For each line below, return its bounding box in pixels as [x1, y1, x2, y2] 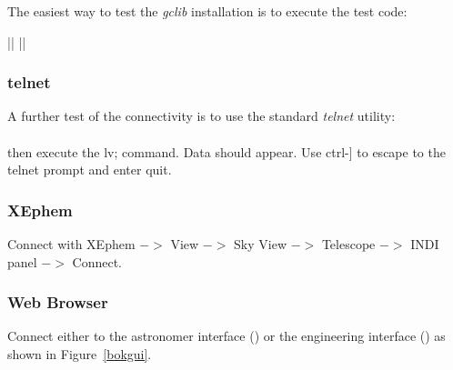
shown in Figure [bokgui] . [7, 345, 152, 363]
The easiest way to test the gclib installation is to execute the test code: [7, 2, 408, 20]
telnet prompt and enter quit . [7, 160, 172, 179]
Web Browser [7, 291, 108, 314]
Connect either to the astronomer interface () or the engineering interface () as [7, 326, 446, 345]
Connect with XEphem [7, 235, 136, 253]
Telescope [321, 235, 376, 253]
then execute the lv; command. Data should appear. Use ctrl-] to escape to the [7, 142, 446, 161]
